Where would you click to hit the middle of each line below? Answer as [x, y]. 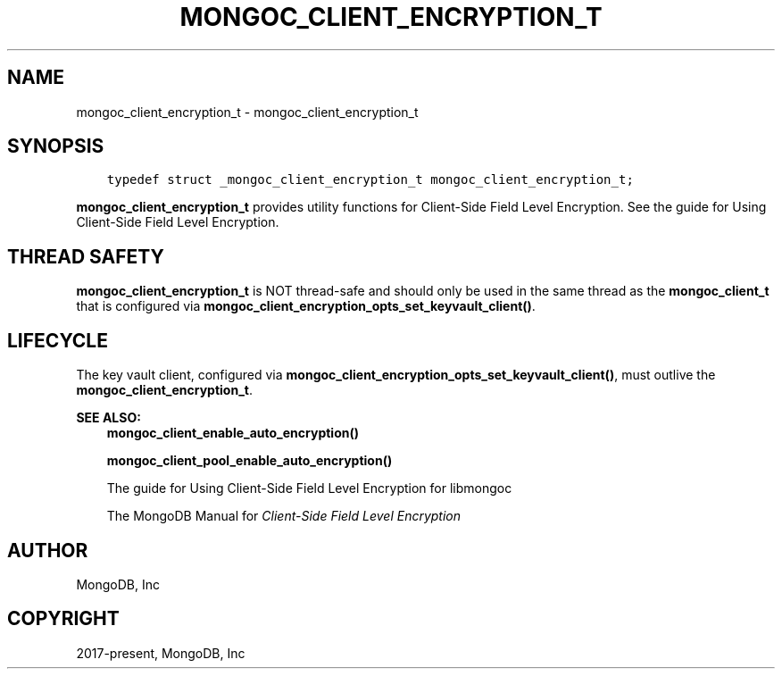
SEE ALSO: [108, 418]
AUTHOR [48, 550]
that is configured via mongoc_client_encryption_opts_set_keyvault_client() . [306, 306]
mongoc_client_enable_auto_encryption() [233, 433]
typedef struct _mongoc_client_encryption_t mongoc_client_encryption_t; [370, 180]
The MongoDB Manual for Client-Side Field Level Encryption [284, 516]
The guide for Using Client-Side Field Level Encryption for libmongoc [309, 488]
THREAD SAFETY [86, 256]
